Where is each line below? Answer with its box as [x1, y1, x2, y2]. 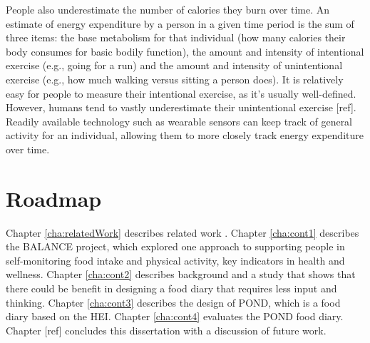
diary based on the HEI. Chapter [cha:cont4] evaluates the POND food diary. [6, 309, 344, 324]
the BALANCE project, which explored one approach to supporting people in [6, 239, 345, 254]
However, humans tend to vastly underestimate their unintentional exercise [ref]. [6, 100, 356, 115]
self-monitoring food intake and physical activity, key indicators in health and [6, 252, 345, 267]
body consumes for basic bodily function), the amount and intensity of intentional [6, 43, 364, 58]
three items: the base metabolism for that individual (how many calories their [6, 30, 346, 45]
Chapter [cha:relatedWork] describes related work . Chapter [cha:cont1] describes [6, 225, 359, 240]
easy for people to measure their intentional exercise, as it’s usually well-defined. [6, 86, 356, 101]
